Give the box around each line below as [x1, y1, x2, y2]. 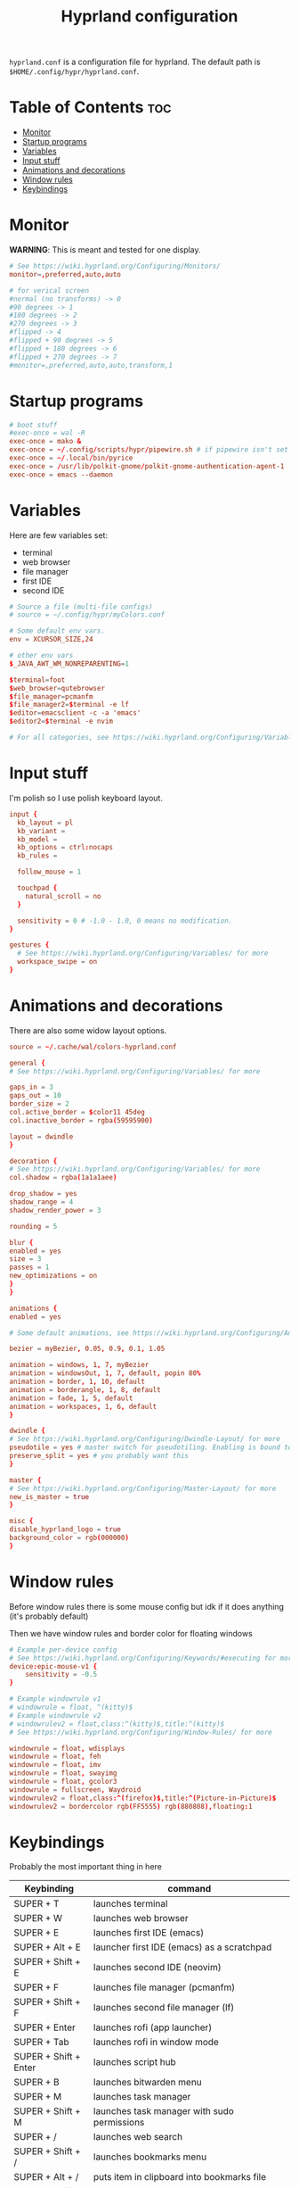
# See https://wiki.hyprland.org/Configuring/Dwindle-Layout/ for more [9, 1435, 280, 1444]
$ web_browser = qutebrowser [9, 684, 105, 692]
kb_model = [17, 834, 58, 844]
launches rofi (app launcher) [93, 2021, 213, 2034]
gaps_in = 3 [9, 1082, 53, 1092]
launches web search [93, 2131, 183, 2143]
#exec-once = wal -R [9, 428, 86, 438]
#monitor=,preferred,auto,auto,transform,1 [9, 361, 174, 369]
